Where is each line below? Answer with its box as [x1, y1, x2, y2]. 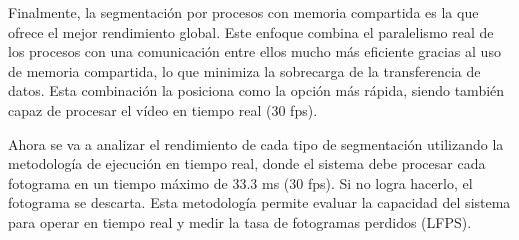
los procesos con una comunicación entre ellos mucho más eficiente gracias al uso [8, 41, 501, 62]
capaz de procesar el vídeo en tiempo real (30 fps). [8, 99, 318, 120]
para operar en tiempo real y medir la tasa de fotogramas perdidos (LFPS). [8, 211, 472, 232]
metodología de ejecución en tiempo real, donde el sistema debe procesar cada [8, 153, 486, 174]
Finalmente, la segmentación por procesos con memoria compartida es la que [8, 2, 479, 22]
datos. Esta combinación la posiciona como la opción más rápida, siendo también [8, 80, 505, 101]
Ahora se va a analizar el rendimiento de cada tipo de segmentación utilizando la [8, 133, 504, 154]
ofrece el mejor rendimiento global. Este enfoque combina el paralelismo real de [8, 21, 494, 42]
